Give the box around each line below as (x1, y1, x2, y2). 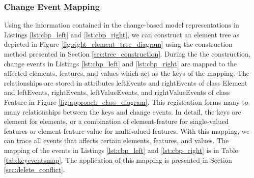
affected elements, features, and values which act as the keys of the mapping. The (4, 68, 250, 78)
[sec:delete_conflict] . (4, 164, 65, 175)
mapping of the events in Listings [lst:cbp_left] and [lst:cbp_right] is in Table (4, 145, 238, 155)
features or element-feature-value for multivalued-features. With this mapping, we (4, 125, 250, 136)
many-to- (223, 96, 251, 107)
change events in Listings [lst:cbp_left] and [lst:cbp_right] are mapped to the (4, 58, 237, 68)
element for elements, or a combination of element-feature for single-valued (4, 116, 229, 126)
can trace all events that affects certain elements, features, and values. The (4, 135, 229, 146)
